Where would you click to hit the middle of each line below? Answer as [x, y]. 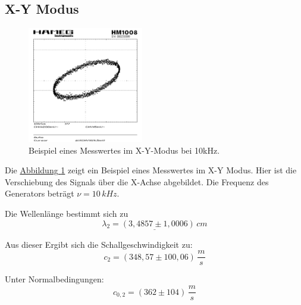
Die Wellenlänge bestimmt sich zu [67, 213]
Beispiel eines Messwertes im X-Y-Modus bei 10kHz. [124, 150]
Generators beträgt [40, 193]
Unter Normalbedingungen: [54, 279]
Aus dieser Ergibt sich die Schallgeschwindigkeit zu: [99, 244]
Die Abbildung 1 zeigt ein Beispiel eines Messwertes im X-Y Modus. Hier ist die [151, 170]
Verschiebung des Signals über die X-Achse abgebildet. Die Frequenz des [137, 181]
